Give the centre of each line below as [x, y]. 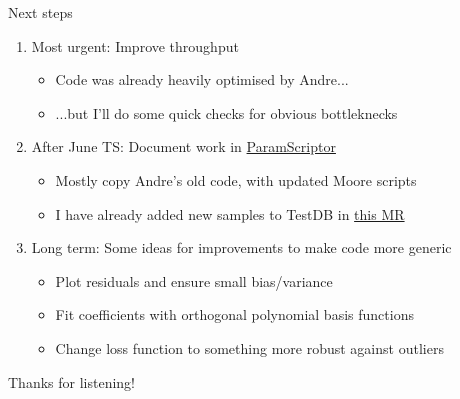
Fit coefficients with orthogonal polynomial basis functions [234, 314]
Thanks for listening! [71, 381]
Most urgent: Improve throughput [135, 45]
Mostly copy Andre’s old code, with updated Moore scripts [236, 179]
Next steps [40, 12]
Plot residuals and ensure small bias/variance [194, 280]
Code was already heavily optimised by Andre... [202, 79]
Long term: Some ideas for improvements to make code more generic [241, 247]
